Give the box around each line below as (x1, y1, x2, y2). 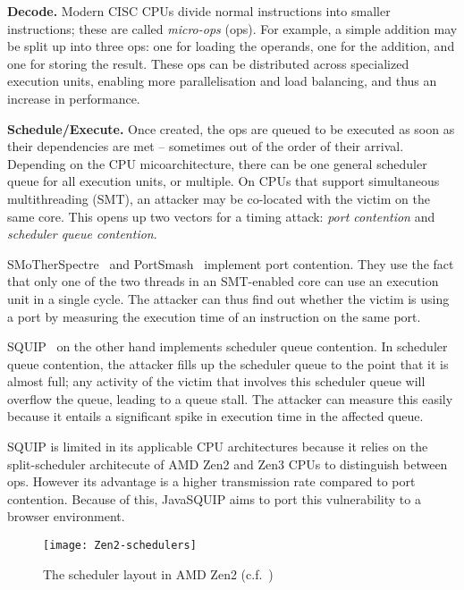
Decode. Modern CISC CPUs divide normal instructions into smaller (7, 2, 391, 20)
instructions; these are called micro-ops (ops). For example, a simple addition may (7, 19, 458, 38)
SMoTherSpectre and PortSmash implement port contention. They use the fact (7, 254, 454, 273)
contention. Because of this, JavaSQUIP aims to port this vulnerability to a (7, 489, 421, 508)
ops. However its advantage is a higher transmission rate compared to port (7, 472, 416, 491)
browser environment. (7, 507, 125, 526)
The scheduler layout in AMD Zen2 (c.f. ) (43, 564, 274, 583)
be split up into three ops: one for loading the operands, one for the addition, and (7, 37, 455, 55)
